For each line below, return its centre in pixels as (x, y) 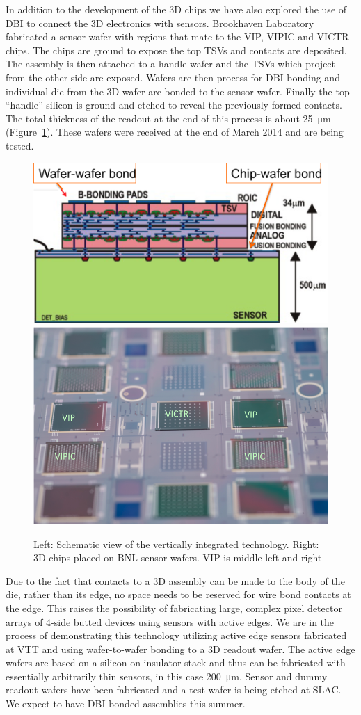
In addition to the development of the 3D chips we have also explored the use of (176, 9)
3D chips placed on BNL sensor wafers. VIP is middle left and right (178, 557)
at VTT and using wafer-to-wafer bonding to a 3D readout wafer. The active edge (180, 649)
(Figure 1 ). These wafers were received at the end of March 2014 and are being (175, 132)
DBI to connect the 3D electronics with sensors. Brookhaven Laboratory (160, 23)
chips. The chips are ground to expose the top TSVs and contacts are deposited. (176, 50)
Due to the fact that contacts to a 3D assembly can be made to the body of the (175, 580)
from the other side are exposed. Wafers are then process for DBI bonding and (173, 77)
